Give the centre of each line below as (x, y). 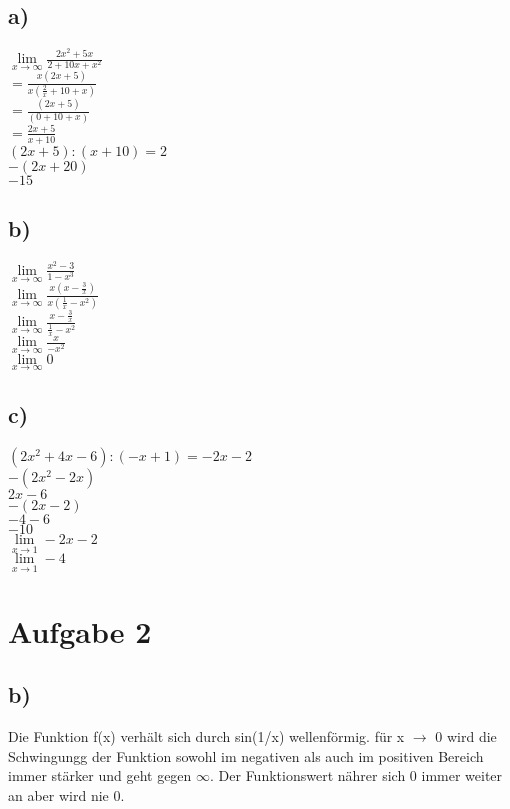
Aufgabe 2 (80, 630)
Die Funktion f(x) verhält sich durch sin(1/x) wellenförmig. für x (206, 736)
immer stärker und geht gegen (100, 775)
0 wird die (466, 736)
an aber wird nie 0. (66, 794)
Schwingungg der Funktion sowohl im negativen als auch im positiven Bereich (246, 755)
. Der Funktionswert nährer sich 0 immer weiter (356, 775)
